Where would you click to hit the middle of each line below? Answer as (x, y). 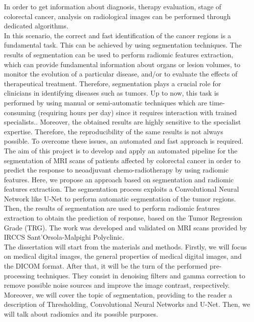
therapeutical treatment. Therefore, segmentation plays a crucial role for (113, 83)
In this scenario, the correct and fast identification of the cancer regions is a (118, 35)
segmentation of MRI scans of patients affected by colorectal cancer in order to (122, 160)
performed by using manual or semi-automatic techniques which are (105, 102)
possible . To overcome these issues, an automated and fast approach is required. (124, 141)
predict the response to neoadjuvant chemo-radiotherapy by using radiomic (116, 170)
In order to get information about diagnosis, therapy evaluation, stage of (113, 6)
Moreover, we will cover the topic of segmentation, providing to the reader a (118, 294)
